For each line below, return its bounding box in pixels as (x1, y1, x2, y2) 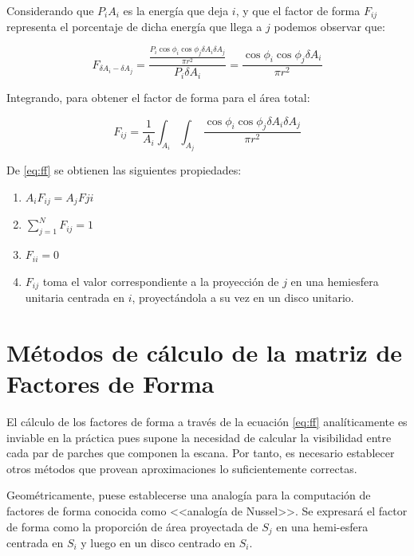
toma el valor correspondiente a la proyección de (42, 272, 279, 289)
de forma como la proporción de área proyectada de (6, 518, 258, 534)
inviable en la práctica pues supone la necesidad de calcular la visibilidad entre (6, 429, 392, 445)
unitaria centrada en (25, 289, 124, 306)
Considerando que (6, 2, 94, 18)
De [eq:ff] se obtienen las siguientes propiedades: (6, 162, 242, 178)
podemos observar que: (274, 18, 385, 35)
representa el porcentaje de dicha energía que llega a (6, 18, 262, 35)
